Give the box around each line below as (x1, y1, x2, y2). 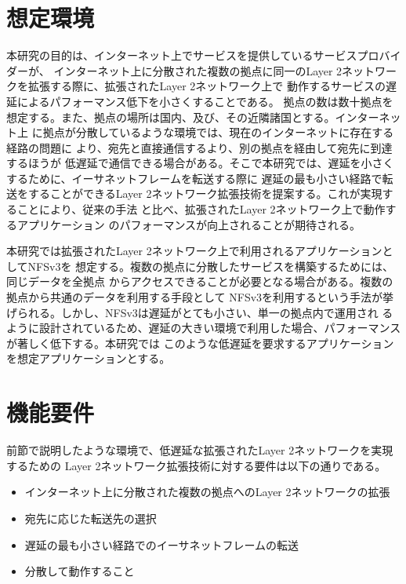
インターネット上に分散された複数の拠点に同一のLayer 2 (53, 62, 343, 78)
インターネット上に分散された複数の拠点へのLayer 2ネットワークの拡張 (24, 484, 390, 500)
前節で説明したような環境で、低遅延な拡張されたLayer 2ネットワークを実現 (6, 442, 393, 458)
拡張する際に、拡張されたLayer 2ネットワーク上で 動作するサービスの (27, 78, 386, 94)
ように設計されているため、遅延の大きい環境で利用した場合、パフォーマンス (6, 319, 401, 336)
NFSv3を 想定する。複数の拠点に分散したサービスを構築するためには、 (27, 257, 394, 274)
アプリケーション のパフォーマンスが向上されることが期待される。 (16, 216, 361, 232)
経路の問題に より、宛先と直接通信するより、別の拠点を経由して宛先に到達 (6, 139, 393, 155)
